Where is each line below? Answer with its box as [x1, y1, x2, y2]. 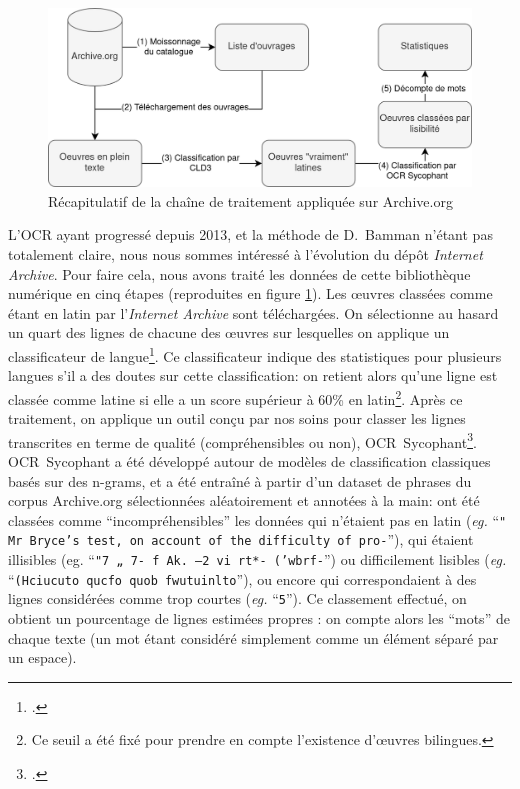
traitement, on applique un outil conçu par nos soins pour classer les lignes [8, 408, 466, 429]
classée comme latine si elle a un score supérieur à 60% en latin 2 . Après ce [8, 385, 463, 409]
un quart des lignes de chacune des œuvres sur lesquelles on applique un [8, 322, 450, 343]
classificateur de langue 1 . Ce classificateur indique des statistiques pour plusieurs [8, 343, 502, 366]
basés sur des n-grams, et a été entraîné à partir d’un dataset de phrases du [8, 470, 472, 491]
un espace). [8, 647, 77, 668]
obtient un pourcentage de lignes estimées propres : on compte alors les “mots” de [8, 608, 510, 629]
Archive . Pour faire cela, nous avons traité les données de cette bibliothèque [8, 263, 471, 284]
